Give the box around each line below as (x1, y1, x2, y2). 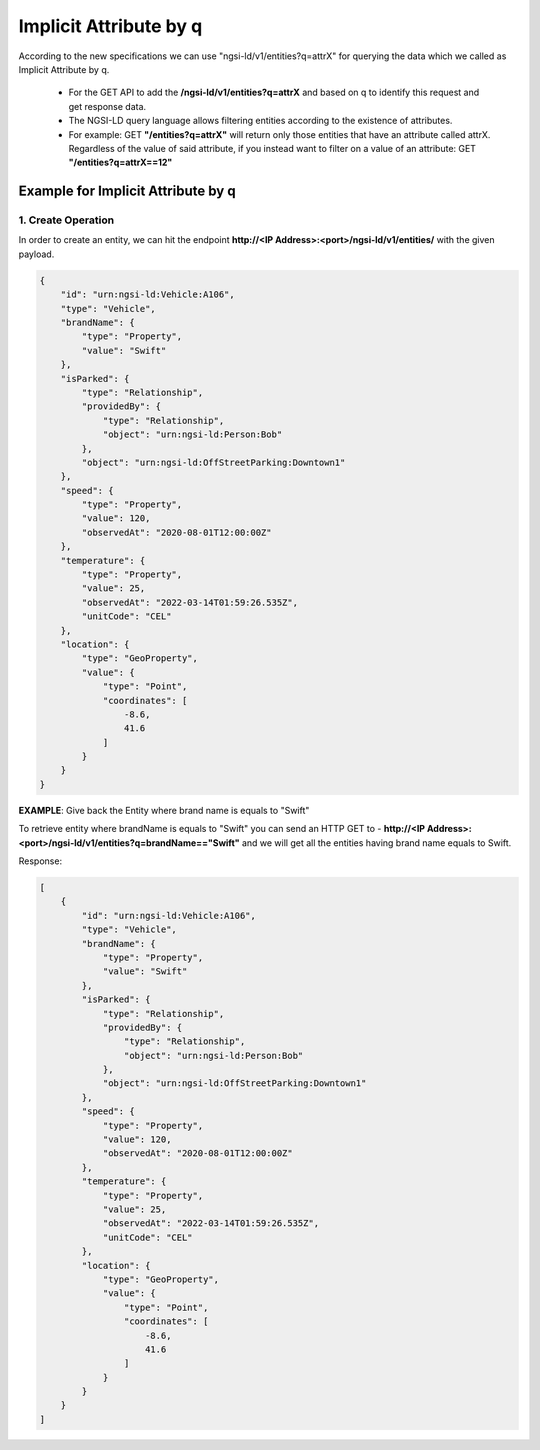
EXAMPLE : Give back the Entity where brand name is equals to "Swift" (18, 804, 310, 816)
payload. (18, 248, 55, 260)
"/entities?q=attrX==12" (68, 156, 173, 169)
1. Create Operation (18, 213, 115, 227)
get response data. (68, 100, 147, 112)
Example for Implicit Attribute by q (18, 183, 236, 200)
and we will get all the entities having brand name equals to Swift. (241, 836, 512, 849)
